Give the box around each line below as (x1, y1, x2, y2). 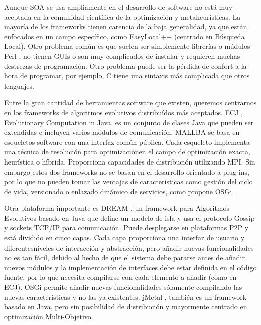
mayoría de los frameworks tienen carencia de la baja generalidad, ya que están (4, 21, 247, 32)
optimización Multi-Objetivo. (4, 311, 93, 321)
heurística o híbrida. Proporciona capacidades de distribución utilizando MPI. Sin (4, 156, 255, 167)
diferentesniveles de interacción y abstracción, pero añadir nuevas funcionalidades (4, 242, 254, 253)
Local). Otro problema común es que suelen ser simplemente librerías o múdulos (4, 41, 250, 51)
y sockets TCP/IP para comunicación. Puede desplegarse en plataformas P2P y (4, 222, 249, 233)
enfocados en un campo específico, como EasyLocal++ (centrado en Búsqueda (4, 31, 245, 41)
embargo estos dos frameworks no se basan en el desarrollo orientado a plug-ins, (4, 166, 249, 177)
